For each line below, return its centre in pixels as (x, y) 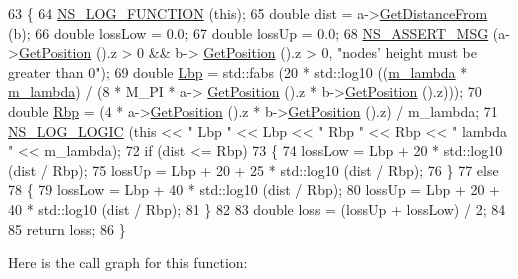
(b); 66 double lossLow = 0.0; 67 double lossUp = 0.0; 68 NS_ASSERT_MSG (248, 32)
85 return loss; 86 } (67, 228)
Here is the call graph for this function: (128, 262)
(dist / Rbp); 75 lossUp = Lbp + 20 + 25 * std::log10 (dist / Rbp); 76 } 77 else (253, 169)
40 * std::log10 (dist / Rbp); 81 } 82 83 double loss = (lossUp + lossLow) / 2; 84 (257, 208)
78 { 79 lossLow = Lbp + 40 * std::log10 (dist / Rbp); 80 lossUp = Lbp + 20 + (254, 189)
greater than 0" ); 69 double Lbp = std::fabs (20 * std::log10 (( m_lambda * (238, 71)
